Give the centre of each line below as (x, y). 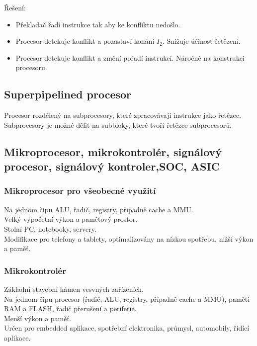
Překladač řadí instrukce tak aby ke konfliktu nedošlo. (98, 24)
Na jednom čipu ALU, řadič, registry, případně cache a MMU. (99, 209)
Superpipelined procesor (68, 94)
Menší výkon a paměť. (38, 318)
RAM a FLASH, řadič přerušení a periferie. (70, 308)
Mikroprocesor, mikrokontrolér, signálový (113, 151)
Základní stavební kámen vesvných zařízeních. (74, 289)
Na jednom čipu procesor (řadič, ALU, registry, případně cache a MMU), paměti (127, 299)
